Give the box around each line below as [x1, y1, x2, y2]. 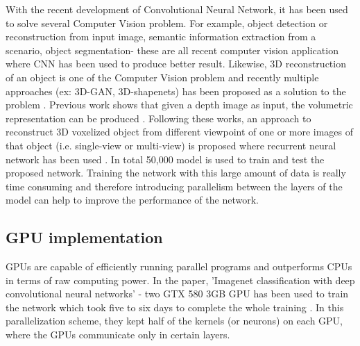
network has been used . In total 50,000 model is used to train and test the [6, 151, 325, 166]
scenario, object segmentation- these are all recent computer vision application [6, 42, 338, 57]
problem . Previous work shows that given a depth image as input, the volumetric [6, 97, 353, 112]
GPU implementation [6, 226, 163, 248]
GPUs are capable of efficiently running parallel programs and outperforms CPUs [6, 259, 352, 274]
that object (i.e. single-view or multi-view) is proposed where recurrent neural [6, 138, 336, 152]
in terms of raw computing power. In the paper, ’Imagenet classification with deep [6, 272, 355, 287]
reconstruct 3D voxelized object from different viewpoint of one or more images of [6, 124, 354, 139]
